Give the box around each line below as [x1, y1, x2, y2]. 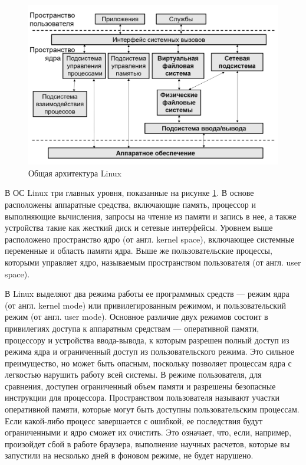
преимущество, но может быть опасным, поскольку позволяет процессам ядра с [5, 356, 292, 369]
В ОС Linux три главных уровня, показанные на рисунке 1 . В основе [5, 186, 254, 199]
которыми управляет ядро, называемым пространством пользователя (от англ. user [5, 256, 301, 268]
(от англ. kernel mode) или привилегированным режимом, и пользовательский [5, 299, 287, 311]
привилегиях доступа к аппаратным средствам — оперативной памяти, [5, 322, 259, 334]
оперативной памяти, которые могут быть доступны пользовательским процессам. [5, 403, 300, 415]
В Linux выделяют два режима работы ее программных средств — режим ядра [5, 287, 289, 300]
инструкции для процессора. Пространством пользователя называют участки [5, 391, 280, 404]
